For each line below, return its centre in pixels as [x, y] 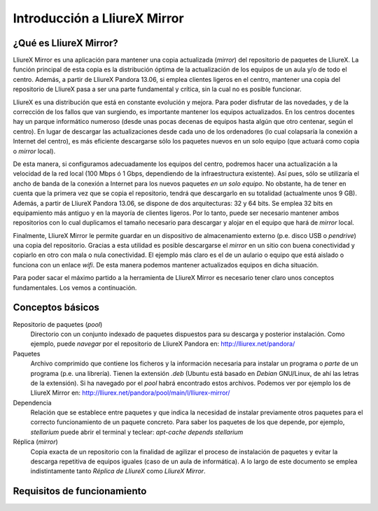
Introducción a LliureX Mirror [99, 18]
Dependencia [32, 402]
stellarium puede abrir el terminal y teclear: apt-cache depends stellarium [137, 432]
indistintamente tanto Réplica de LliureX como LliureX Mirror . [118, 471]
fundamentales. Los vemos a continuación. [75, 288]
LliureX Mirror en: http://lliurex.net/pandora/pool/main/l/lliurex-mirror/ [130, 393]
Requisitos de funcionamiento [80, 491]
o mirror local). [34, 151]
